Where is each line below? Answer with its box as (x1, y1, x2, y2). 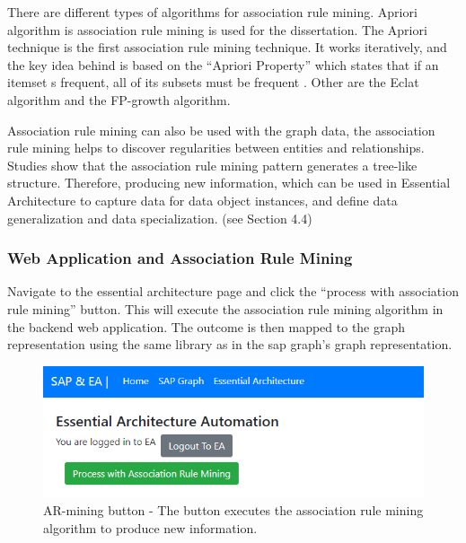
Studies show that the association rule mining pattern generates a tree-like (7, 155, 418, 174)
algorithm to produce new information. (43, 519, 258, 538)
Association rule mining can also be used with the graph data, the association (7, 120, 435, 139)
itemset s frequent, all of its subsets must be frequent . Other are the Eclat (7, 73, 419, 92)
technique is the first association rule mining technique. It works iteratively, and (7, 38, 447, 57)
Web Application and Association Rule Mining (7, 247, 353, 269)
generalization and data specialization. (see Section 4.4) (7, 208, 312, 227)
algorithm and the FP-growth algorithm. (7, 90, 231, 109)
